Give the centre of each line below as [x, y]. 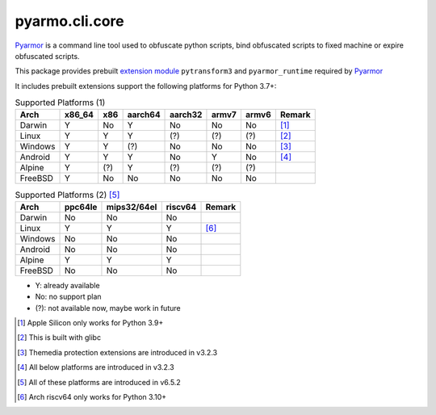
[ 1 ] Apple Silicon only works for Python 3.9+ [90, 323]
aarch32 [186, 115]
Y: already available [67, 285]
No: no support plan [68, 297]
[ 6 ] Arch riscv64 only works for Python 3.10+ [92, 396]
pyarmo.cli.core [69, 21]
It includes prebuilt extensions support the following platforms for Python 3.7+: [146, 86]
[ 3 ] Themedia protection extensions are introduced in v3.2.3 [117, 352]
